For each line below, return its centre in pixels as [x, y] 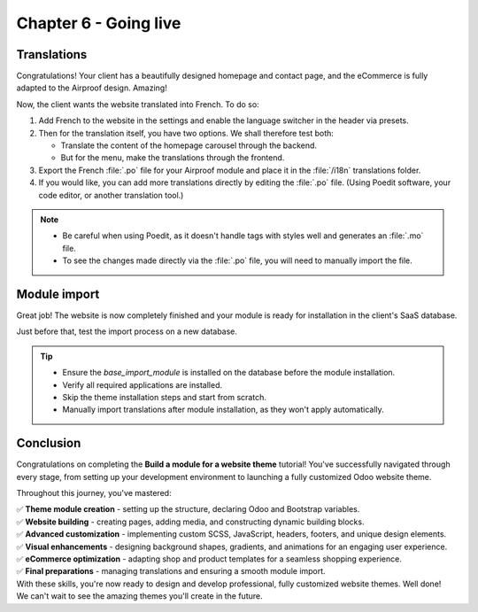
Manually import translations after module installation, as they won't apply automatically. [223, 410]
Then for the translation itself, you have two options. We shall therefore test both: [186, 133]
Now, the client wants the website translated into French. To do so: [138, 104]
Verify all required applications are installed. [143, 384]
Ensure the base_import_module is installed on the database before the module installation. [229, 373]
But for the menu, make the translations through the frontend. [173, 158]
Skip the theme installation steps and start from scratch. [165, 397]
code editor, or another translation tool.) [111, 195]
